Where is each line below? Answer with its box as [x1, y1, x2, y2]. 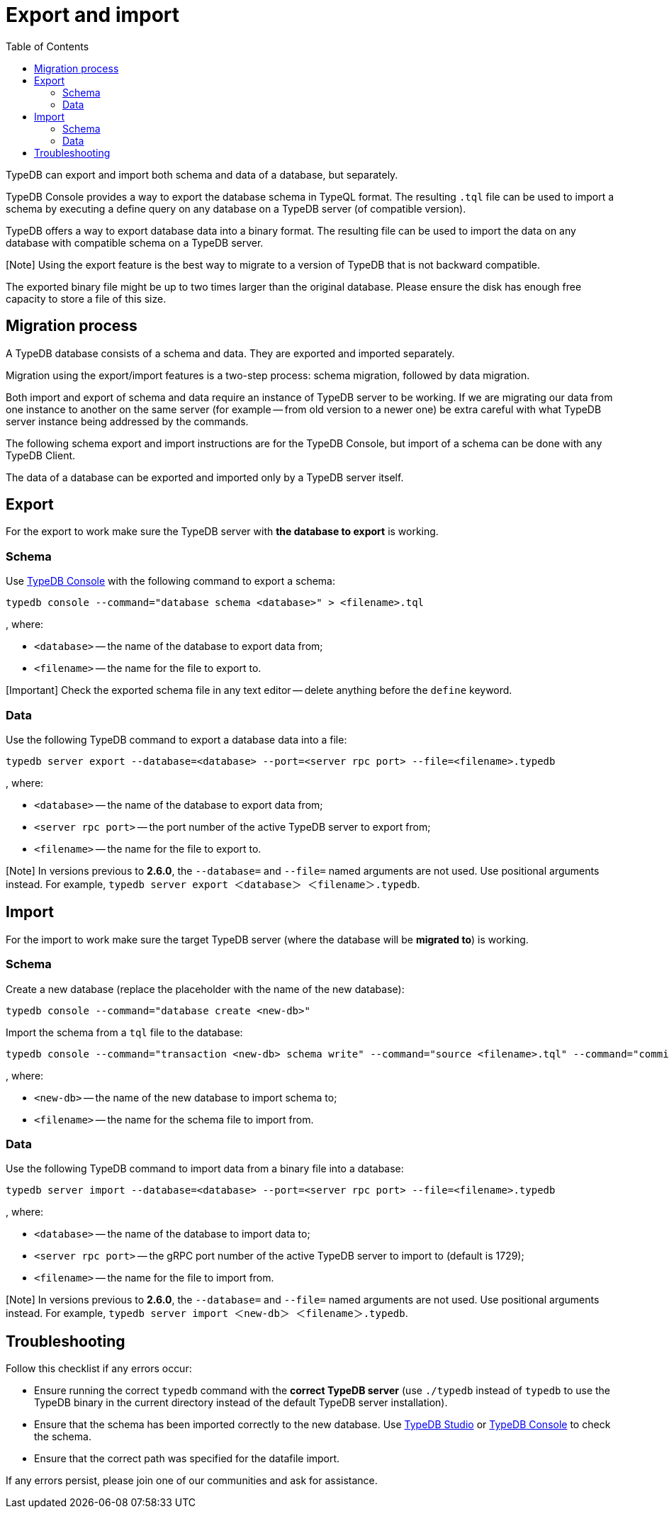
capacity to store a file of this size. [6, 292, 167, 305]
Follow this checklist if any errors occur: [6, 1362, 192, 1375]
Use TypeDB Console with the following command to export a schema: [6, 575, 335, 588]
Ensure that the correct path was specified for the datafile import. [34, 1452, 340, 1465]
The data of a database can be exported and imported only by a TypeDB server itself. [6, 471, 404, 483]
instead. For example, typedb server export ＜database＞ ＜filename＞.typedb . [6, 877, 420, 890]
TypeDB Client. [6, 449, 76, 461]
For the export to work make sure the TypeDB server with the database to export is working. [6, 525, 439, 538]
